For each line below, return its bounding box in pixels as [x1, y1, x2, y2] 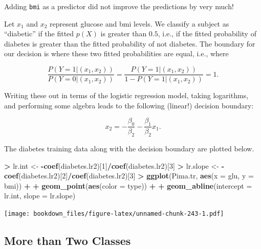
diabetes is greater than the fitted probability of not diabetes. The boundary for [4, 38, 255, 49]
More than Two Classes [4, 232, 131, 248]
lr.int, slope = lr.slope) [4, 190, 76, 201]
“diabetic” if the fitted [4, 28, 74, 39]
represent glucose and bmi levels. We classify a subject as [50, 18, 229, 29]
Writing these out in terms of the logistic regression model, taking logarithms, [4, 90, 249, 101]
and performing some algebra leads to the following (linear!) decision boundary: [4, 100, 254, 110]
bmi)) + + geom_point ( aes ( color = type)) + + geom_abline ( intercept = [4, 180, 252, 191]
